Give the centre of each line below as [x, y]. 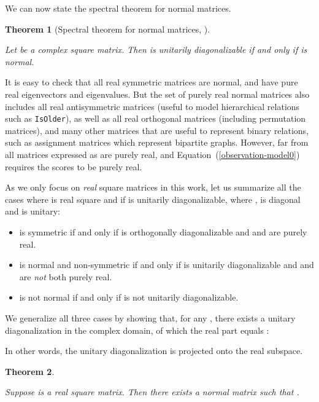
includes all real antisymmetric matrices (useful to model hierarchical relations [152, 106]
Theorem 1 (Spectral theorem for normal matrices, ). [108, 29]
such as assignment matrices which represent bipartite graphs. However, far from [157, 142]
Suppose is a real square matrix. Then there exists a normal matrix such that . [152, 392]
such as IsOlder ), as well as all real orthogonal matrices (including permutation [156, 118]
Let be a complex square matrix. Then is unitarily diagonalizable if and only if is [156, 49]
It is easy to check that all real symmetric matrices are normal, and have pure [152, 82]
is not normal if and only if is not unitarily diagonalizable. [129, 297]
